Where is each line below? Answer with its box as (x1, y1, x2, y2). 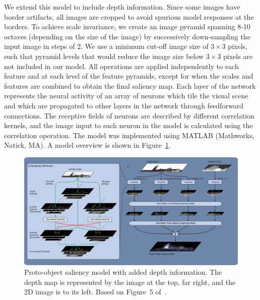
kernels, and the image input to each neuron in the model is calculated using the (4, 120, 253, 131)
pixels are (223, 50, 253, 61)
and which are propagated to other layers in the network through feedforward (4, 100, 243, 110)
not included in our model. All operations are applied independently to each (4, 61, 239, 71)
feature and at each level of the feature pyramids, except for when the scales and (4, 71, 253, 81)
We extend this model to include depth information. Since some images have (4, 2, 240, 12)
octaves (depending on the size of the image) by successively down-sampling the (4, 31, 250, 41)
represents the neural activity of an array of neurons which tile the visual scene (4, 90, 248, 101)
